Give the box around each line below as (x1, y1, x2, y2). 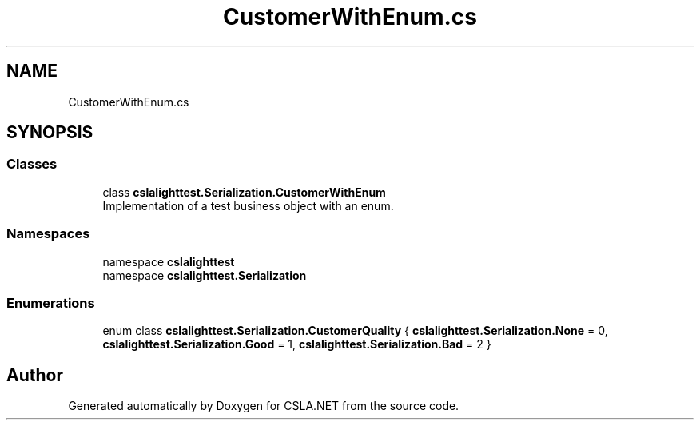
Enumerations (6, 294, 95, 311)
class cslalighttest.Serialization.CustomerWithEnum (102, 185, 386, 199)
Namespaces (6, 225, 90, 242)
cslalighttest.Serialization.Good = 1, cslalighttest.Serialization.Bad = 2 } (102, 337, 491, 352)
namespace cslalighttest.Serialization (102, 268, 307, 282)
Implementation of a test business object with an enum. (102, 198, 394, 213)
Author (6, 364, 63, 385)
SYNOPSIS (6, 122, 93, 143)
